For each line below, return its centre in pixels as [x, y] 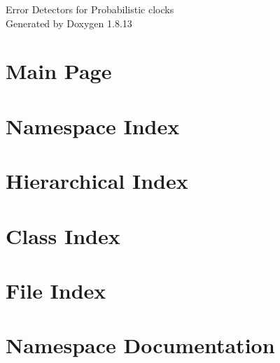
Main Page [59, 71]
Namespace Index [93, 126]
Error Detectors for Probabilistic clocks [90, 9]
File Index [56, 290]
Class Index [63, 235]
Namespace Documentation [140, 345]
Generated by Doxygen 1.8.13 [69, 23]
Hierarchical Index [97, 181]
